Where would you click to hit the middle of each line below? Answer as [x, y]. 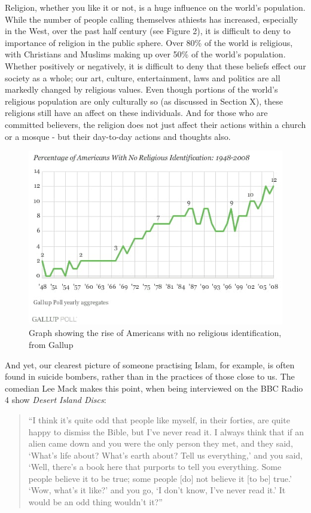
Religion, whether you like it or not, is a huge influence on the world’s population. [155, 7]
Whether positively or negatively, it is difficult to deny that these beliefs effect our [155, 65]
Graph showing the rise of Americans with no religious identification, [155, 333]
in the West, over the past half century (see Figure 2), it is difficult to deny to [148, 31]
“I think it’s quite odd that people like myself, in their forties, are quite [159, 419]
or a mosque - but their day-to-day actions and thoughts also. [118, 136]
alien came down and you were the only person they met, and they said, [161, 443]
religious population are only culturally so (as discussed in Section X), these [144, 101]
